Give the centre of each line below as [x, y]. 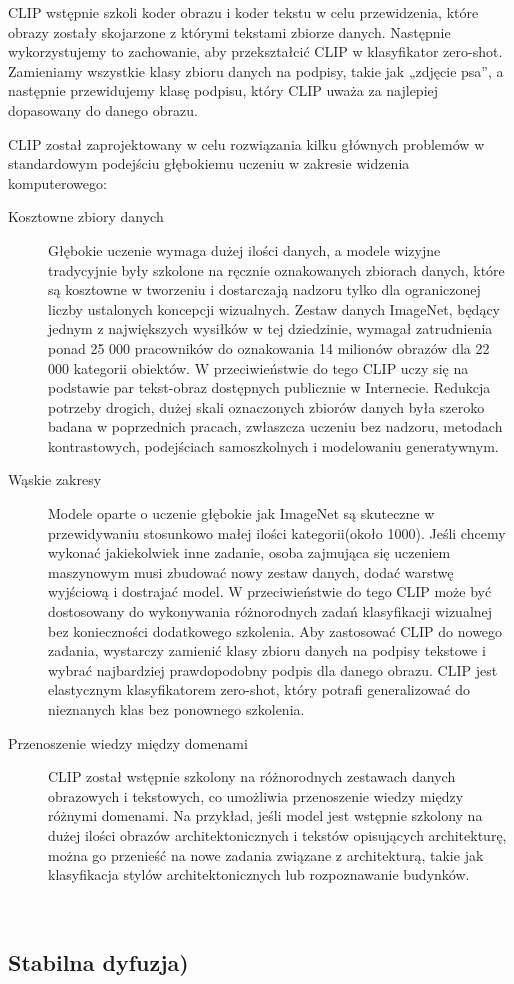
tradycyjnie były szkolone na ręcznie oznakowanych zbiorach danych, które [276, 269]
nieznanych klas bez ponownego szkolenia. [176, 709]
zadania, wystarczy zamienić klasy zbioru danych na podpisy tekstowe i [267, 650]
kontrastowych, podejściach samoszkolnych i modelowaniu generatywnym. [273, 445]
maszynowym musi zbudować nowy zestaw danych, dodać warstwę [251, 571]
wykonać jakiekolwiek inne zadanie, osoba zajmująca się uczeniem [249, 552]
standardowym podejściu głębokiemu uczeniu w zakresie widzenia [209, 163]
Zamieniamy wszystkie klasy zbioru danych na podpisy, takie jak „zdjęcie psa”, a [256, 70]
